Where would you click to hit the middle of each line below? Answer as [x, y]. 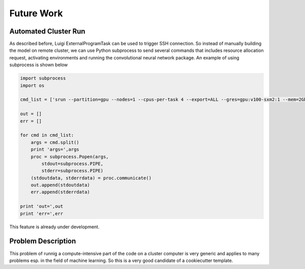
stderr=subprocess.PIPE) [72, 171]
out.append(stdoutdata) [60, 185]
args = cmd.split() [55, 142]
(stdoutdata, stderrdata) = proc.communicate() [91, 178]
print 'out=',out [42, 206]
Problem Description [43, 241]
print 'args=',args [55, 150]
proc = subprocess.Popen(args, [70, 157]
